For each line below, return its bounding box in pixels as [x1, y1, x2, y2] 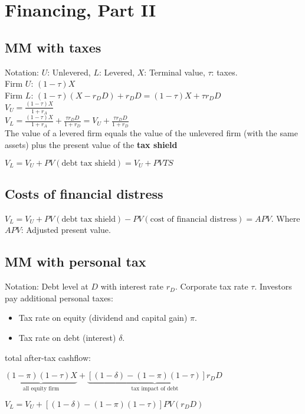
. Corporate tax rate [175, 280, 248, 293]
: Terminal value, [144, 65, 205, 78]
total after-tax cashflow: [5, 351, 91, 363]
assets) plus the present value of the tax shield [5, 139, 178, 151]
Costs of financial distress [5, 185, 163, 203]
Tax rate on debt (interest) [18, 331, 116, 344]
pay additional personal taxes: [5, 291, 113, 304]
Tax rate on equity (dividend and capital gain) [18, 311, 188, 324]
